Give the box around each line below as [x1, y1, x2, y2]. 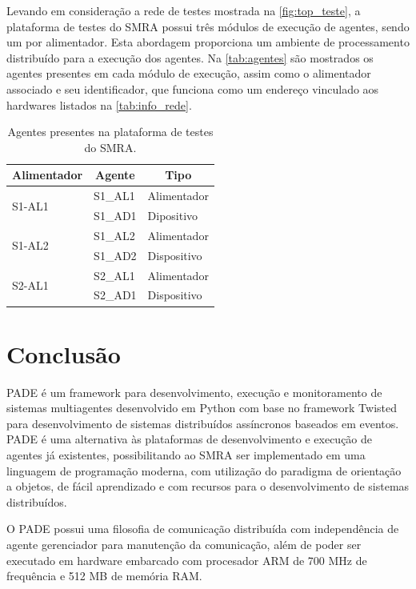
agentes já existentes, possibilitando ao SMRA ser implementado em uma [6, 447, 366, 463]
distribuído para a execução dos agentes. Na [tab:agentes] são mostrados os [6, 49, 374, 66]
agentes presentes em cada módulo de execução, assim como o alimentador [6, 65, 371, 82]
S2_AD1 [94, 286, 137, 303]
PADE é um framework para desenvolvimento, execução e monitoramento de [6, 383, 382, 400]
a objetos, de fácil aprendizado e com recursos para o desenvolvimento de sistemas [6, 478, 410, 495]
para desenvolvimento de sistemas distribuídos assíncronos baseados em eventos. [6, 415, 399, 431]
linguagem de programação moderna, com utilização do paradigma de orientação [6, 462, 402, 479]
